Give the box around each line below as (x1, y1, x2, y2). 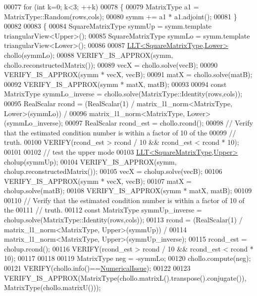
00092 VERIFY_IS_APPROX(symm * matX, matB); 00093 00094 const (4, 79, 227, 89)
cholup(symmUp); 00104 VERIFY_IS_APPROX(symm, (4, 156, 177, 167)
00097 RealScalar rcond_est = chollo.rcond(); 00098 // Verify (65, 118, 253, 128)
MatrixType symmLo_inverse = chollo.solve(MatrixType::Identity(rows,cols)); (4, 88, 243, 99)
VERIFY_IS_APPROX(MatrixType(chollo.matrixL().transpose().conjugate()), (4, 272, 247, 283)
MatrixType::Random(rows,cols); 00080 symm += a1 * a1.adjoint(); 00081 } (4, 11, 237, 21)
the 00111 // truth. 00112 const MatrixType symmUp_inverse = (4, 205, 202, 215)
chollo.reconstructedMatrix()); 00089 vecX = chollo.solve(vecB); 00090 (4, 59, 218, 70)
